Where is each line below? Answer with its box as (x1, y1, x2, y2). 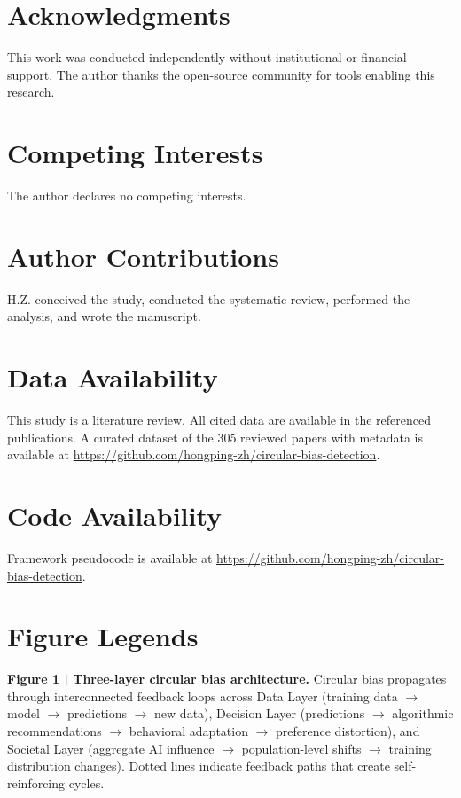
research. (7, 82, 55, 101)
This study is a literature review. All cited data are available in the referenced (7, 411, 432, 429)
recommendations (7, 722, 102, 740)
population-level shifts (241, 739, 362, 757)
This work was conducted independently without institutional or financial (7, 48, 407, 66)
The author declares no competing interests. (7, 186, 246, 205)
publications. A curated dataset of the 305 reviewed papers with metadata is (7, 427, 424, 446)
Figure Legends (7, 618, 199, 654)
